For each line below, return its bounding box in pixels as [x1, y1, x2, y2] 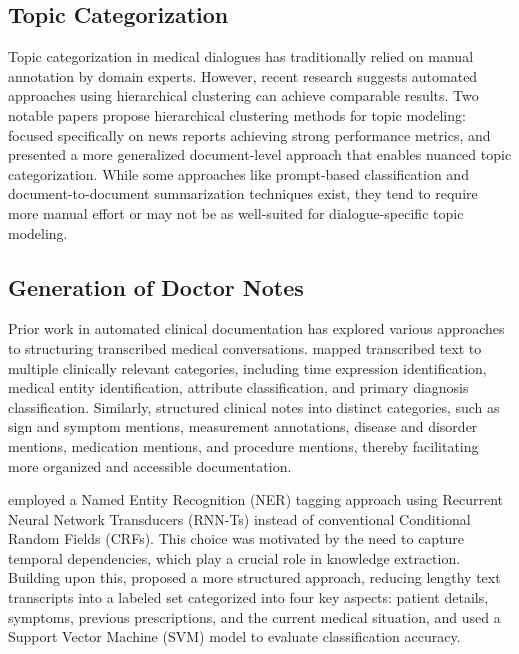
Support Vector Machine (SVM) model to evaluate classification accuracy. [8, 626, 461, 647]
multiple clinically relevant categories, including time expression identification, [8, 357, 487, 378]
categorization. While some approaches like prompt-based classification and [8, 163, 469, 184]
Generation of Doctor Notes [8, 271, 304, 302]
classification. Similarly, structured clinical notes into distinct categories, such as [8, 396, 500, 417]
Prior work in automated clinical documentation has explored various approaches [8, 318, 505, 339]
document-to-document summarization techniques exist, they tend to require [8, 183, 478, 204]
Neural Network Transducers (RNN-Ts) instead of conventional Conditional [8, 508, 471, 529]
